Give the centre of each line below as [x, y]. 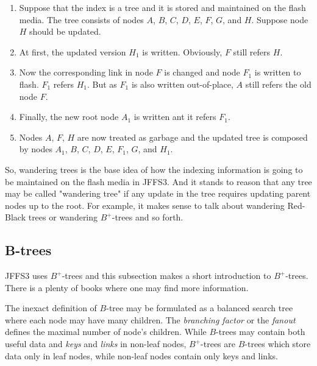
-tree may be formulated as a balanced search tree [200, 308]
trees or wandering [63, 217]
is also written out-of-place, [182, 84]
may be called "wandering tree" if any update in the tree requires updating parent [158, 193]
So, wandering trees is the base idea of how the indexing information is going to [154, 169]
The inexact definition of [51, 308]
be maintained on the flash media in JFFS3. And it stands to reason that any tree [158, 181]
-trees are [218, 344]
